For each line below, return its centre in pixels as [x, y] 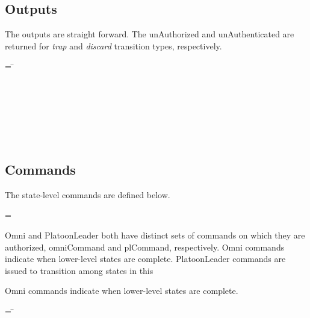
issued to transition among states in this [79, 270]
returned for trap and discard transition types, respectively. [113, 45]
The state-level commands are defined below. [88, 194]
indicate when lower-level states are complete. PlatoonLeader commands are [145, 259]
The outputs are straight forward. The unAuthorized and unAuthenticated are [150, 34]
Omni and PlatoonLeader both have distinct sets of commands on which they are [155, 235]
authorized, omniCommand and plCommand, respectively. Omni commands [145, 247]
